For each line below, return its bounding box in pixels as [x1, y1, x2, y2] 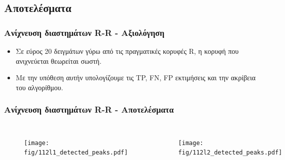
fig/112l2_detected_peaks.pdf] [178, 149, 282, 157]
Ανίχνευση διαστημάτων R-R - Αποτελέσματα [4, 103, 174, 116]
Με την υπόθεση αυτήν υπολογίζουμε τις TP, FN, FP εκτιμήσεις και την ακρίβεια [15, 72, 256, 83]
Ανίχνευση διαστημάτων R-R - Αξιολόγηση [4, 26, 164, 38]
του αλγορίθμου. [15, 82, 63, 92]
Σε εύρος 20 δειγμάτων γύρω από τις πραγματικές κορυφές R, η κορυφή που [15, 46, 239, 56]
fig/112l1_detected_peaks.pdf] [24, 149, 128, 157]
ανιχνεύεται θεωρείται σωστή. [15, 55, 101, 66]
